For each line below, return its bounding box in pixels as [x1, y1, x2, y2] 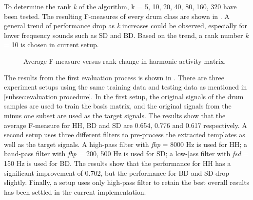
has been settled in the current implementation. [4, 186, 146, 197]
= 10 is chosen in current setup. [4, 39, 99, 50]
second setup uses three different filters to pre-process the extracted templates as [4, 129, 245, 140]
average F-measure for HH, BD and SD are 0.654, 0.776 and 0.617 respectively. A [4, 120, 247, 130]
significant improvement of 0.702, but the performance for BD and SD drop [4, 167, 230, 178]
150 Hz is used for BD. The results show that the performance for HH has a [4, 158, 231, 168]
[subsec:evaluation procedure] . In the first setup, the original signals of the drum [4, 91, 244, 101]
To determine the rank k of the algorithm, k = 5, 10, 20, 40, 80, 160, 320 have [4, 1, 237, 11]
